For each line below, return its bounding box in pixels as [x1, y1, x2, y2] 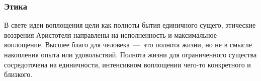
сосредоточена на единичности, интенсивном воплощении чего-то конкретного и [4, 59, 251, 69]
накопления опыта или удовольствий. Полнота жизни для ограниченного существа [4, 49, 257, 59]
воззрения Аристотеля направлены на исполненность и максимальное [4, 29, 217, 40]
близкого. [4, 69, 33, 79]
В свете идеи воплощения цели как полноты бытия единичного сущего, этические [4, 20, 256, 30]
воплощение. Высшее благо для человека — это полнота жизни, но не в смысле [4, 39, 252, 50]
